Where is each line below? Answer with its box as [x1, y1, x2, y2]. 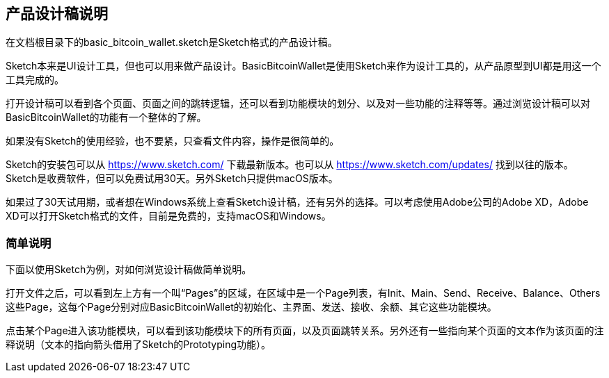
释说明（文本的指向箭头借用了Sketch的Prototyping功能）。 [6, 338, 271, 351]
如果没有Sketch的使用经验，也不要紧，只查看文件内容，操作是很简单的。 [6, 135, 340, 147]
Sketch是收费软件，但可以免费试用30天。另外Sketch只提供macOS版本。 [6, 172, 338, 185]
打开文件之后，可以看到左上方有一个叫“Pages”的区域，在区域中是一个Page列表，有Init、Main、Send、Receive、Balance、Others [6, 287, 601, 299]
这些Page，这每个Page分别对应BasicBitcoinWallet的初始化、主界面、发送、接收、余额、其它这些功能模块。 [6, 301, 497, 313]
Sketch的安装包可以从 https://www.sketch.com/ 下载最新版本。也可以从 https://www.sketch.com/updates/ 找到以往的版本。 [6, 158, 574, 171]
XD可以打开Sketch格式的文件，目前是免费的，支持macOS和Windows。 [6, 210, 331, 222]
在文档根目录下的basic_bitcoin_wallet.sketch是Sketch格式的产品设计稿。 [6, 36, 338, 49]
